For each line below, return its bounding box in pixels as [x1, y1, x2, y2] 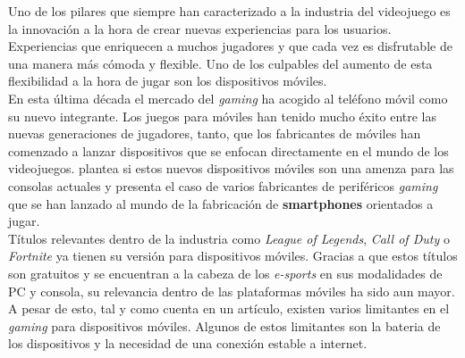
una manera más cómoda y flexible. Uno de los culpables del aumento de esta [8, 54, 433, 72]
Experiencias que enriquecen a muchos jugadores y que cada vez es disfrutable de [8, 37, 452, 55]
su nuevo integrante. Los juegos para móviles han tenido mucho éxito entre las [8, 106, 436, 125]
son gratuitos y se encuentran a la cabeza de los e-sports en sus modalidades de [8, 263, 443, 282]
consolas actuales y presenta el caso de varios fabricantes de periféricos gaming [8, 176, 438, 195]
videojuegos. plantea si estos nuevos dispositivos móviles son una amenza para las [8, 159, 454, 178]
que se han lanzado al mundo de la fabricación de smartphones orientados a [8, 194, 434, 212]
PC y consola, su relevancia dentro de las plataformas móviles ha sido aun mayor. [8, 281, 455, 300]
